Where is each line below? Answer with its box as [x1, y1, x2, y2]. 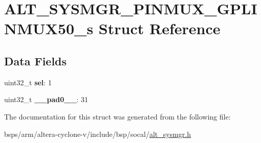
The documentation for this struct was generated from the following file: [4, 111, 231, 122]
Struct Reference [98, 18, 221, 39]
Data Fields [4, 53, 67, 68]
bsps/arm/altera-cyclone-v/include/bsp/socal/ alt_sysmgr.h [4, 128, 191, 139]
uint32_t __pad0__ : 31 [4, 94, 89, 105]
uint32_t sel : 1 [4, 77, 52, 87]
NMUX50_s [4, 18, 94, 39]
